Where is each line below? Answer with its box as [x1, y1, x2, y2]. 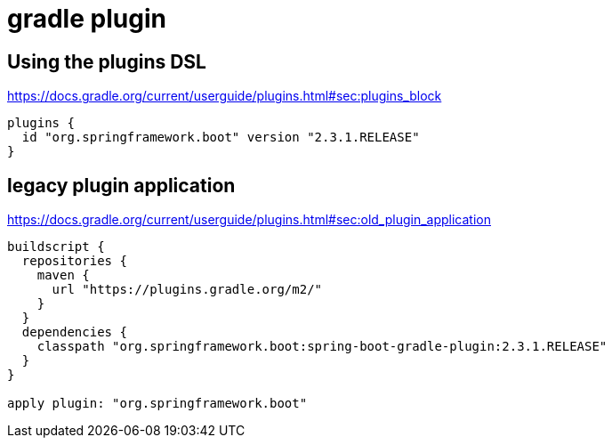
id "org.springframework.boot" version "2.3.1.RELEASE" [21, 130, 420, 145]
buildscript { [7, 239, 105, 255]
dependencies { [21, 325, 127, 340]
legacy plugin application [7, 174, 236, 197]
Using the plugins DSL [7, 50, 206, 73]
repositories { [21, 254, 127, 269]
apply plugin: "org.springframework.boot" [7, 396, 308, 411]
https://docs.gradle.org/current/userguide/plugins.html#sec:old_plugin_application [7, 212, 491, 228]
